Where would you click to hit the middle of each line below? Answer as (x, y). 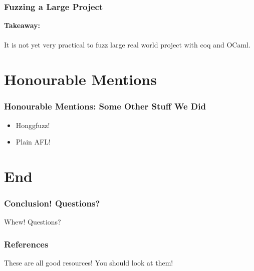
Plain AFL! (33, 142)
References (26, 244)
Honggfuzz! (33, 125)
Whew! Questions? (33, 222)
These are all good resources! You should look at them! (89, 263)
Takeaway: (22, 25)
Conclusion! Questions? (52, 203)
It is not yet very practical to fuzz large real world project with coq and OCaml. (127, 45)
